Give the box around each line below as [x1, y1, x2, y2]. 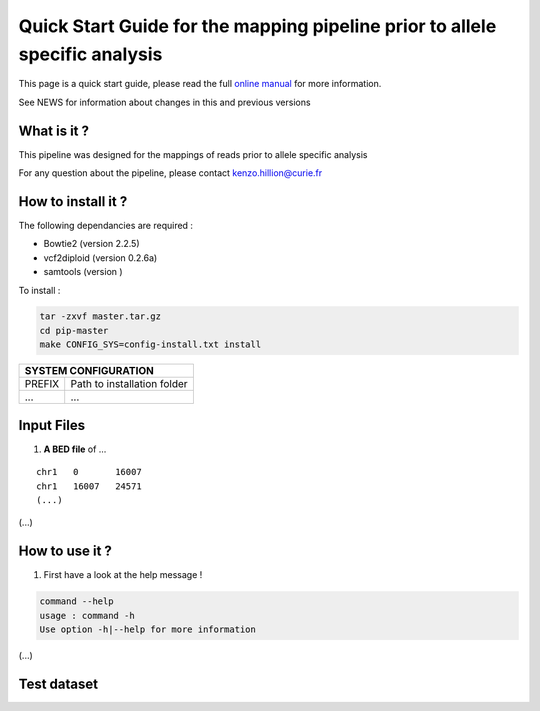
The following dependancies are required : [18, 219, 194, 231]
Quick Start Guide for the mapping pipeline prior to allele [18, 15, 497, 37]
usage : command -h [39, 610, 135, 621]
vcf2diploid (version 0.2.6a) [43, 251, 158, 264]
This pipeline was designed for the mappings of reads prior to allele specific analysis [18, 148, 368, 160]
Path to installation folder [70, 377, 189, 391]
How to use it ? [18, 543, 112, 560]
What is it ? [18, 122, 90, 139]
